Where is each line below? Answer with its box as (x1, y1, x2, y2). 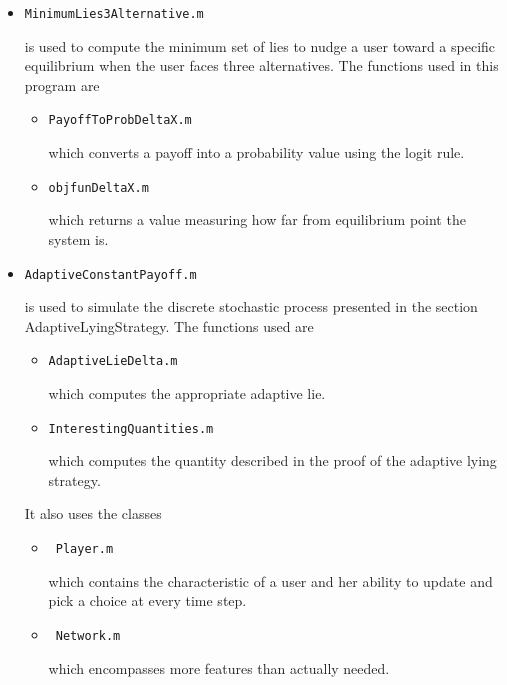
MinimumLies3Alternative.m (24, 7, 204, 21)
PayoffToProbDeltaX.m (48, 113, 192, 128)
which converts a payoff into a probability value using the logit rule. (48, 142, 465, 163)
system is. (48, 228, 109, 249)
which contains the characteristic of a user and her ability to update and (48, 570, 493, 591)
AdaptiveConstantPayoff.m (24, 267, 197, 282)
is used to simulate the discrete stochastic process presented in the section (24, 296, 478, 317)
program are (24, 74, 100, 95)
